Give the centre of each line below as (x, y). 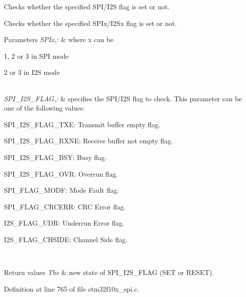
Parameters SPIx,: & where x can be (59, 39)
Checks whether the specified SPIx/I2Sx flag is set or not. (91, 23)
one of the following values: (44, 108)
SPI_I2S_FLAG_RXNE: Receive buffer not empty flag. (89, 141)
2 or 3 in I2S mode (32, 72)
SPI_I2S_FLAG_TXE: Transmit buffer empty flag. (82, 124)
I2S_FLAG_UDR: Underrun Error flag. (64, 223)
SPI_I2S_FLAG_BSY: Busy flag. (55, 157)
